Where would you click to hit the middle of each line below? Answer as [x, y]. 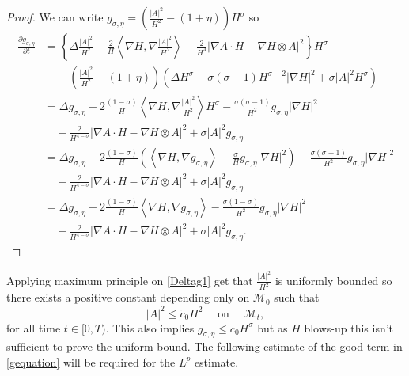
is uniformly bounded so [333, 280]
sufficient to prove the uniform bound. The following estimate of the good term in [204, 346]
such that [297, 297]
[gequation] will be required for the [91, 361]
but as [273, 327]
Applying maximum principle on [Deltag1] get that [130, 280]
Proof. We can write [55, 17]
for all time [34, 327]
